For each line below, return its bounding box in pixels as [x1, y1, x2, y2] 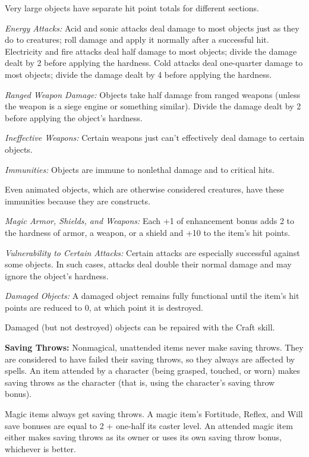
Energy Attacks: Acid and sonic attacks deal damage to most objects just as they [5, 21, 299, 34]
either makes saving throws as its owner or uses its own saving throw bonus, [5, 431, 282, 443]
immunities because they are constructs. [5, 194, 150, 207]
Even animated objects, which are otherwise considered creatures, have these [5, 183, 284, 196]
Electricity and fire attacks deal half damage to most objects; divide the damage [5, 45, 297, 57]
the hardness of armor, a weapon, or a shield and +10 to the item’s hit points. [5, 226, 291, 238]
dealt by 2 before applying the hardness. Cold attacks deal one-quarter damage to [5, 56, 303, 69]
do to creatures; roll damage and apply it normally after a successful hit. [5, 33, 269, 46]
